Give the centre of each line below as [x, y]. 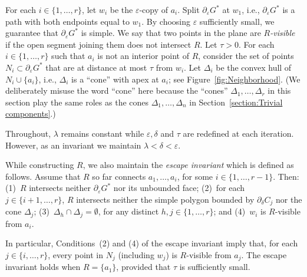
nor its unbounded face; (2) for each [179, 188]
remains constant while [103, 133]
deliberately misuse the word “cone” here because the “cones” [117, 90]
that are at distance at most [96, 67]
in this [279, 90]
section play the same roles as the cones [77, 102]
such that [68, 56]
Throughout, [28, 133]
